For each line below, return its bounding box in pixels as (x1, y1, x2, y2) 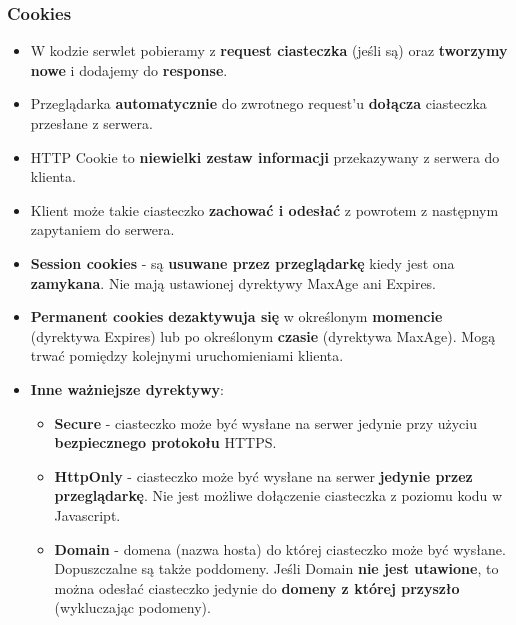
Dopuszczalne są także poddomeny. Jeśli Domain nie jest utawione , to (54, 558, 499, 579)
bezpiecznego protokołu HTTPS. (54, 432, 277, 453)
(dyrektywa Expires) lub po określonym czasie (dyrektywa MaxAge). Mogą (30, 325, 496, 346)
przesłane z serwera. (30, 113, 153, 133)
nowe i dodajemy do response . (30, 59, 228, 80)
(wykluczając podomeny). (54, 597, 211, 618)
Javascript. (54, 504, 121, 525)
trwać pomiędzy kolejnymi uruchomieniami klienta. (30, 345, 344, 366)
